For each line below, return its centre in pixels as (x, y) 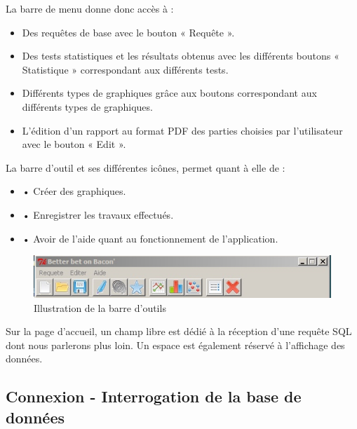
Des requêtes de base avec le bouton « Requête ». (128, 32)
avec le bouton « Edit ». (74, 144)
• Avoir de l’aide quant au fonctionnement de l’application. (150, 238)
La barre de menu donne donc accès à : (90, 8)
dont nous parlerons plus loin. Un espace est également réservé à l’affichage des (175, 345)
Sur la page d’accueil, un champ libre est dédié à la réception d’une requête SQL (179, 331)
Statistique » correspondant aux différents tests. (125, 69)
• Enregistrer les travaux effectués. (98, 214)
